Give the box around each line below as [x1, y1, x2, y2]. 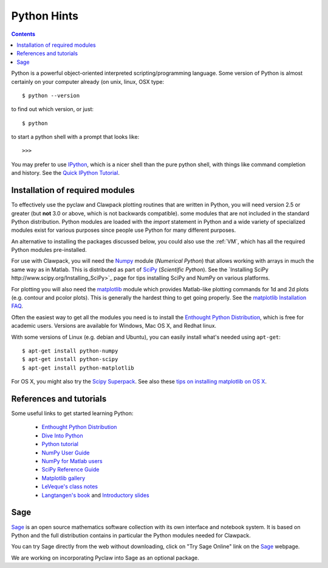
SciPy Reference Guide [41, 466, 100, 473]
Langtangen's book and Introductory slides [41, 492, 149, 499]
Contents [11, 30, 36, 38]
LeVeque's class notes [41, 483, 98, 490]
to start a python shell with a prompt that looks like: [11, 134, 140, 141]
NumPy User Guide [41, 449, 90, 456]
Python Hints [11, 9, 79, 22]
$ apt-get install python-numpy [22, 348, 118, 354]
